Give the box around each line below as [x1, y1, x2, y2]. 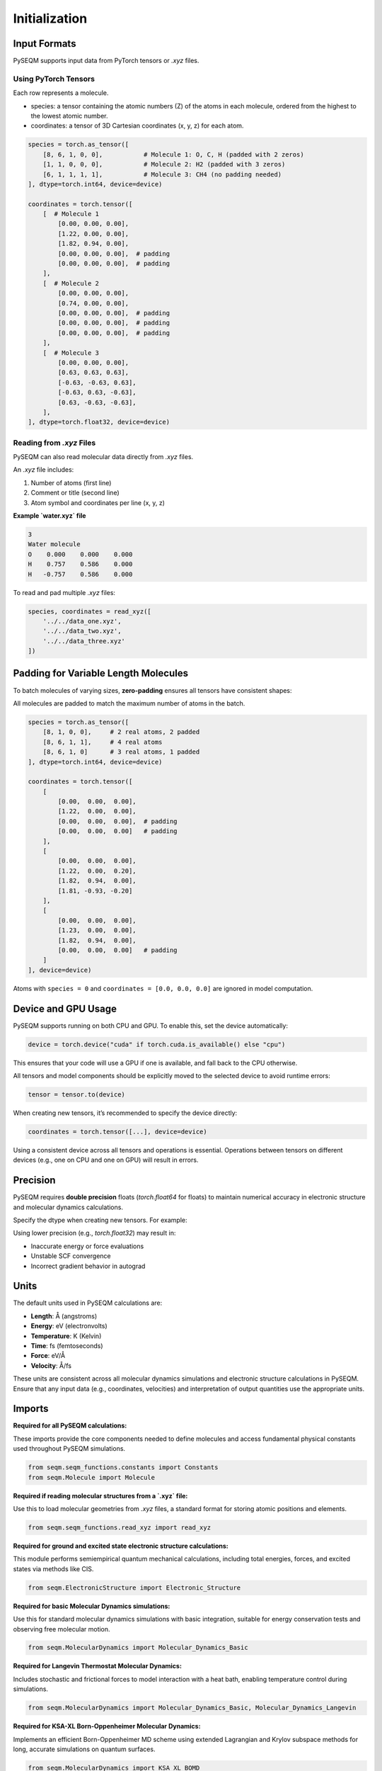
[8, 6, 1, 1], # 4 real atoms [42, 737, 163, 746]
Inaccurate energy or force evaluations [30, 1242, 144, 1250]
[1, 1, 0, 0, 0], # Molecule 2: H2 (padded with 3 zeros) [42, 160, 286, 169]
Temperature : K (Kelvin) [30, 1332, 102, 1340]
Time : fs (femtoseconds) [30, 1342, 103, 1350]
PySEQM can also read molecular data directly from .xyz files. [13, 453, 194, 461]
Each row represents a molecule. [13, 89, 109, 97]
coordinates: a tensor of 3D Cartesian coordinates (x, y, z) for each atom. [30, 121, 244, 130]
